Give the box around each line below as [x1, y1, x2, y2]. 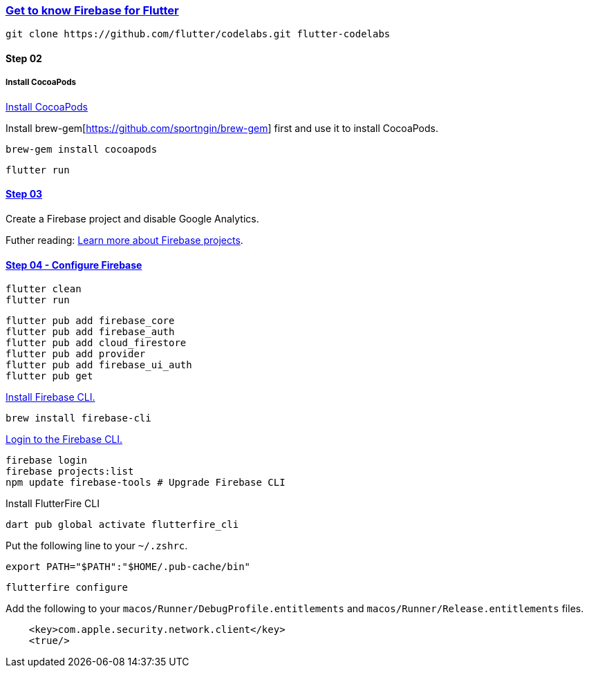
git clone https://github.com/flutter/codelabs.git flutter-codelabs [6, 28, 391, 40]
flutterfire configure [6, 582, 129, 594]
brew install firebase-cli [6, 413, 151, 424]
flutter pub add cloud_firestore [6, 337, 187, 349]
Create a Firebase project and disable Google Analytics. [6, 212, 259, 225]
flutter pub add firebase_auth [6, 326, 175, 338]
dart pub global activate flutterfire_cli [6, 519, 239, 531]
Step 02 [6, 52, 42, 64]
